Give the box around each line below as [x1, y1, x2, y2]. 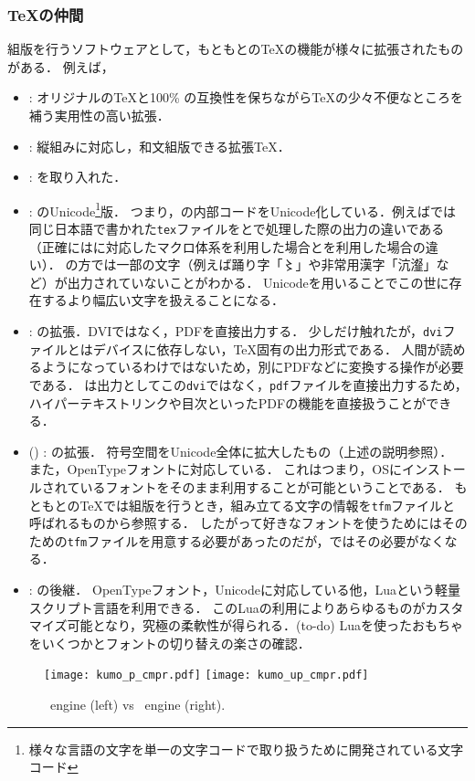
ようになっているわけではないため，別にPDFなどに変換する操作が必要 [41, 357, 464, 376]
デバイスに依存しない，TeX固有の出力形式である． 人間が [92, 339, 440, 358]
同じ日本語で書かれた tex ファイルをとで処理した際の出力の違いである [28, 219, 445, 238]
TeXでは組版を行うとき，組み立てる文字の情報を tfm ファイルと [79, 495, 456, 514]
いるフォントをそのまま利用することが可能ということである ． [79, 477, 450, 496]
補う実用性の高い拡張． [28, 106, 170, 124]
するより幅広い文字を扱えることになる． [41, 290, 285, 310]
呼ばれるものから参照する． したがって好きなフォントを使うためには [28, 513, 442, 533]
